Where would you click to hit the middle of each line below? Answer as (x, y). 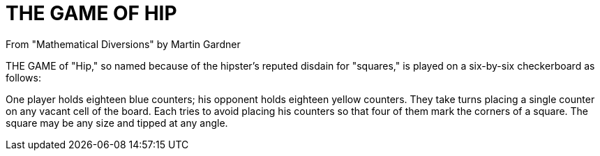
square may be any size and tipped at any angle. (117, 123)
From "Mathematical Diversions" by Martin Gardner (123, 44)
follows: (23, 77)
